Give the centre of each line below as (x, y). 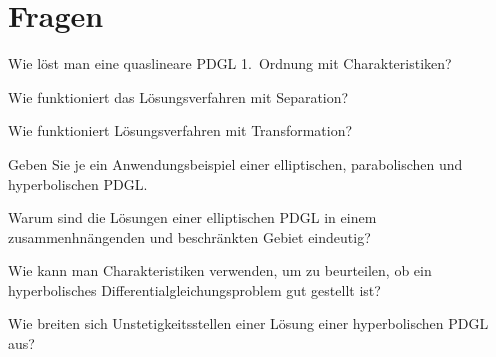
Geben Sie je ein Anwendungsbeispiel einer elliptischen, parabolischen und (235, 163)
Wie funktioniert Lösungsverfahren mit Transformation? (180, 130)
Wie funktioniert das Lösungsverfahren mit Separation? (178, 96)
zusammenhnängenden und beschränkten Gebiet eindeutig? (189, 236)
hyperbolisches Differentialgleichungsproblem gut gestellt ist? (194, 289)
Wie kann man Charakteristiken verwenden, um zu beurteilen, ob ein (220, 270)
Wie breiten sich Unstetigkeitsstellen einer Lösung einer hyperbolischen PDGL (248, 323)
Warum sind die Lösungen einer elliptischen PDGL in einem (192, 217)
